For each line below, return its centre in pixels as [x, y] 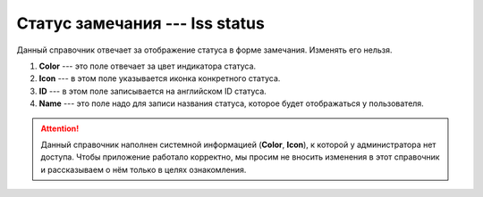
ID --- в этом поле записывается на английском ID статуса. [153, 91]
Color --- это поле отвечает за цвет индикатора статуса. [148, 66]
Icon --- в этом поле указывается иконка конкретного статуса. [160, 78]
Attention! [60, 128]
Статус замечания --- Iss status [141, 23]
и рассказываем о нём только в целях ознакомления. [144, 169]
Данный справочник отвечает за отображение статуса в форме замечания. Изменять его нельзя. [204, 50]
